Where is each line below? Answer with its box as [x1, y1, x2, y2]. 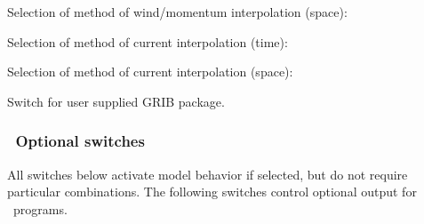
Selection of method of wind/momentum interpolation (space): [7, 3, 348, 20]
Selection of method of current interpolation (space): [7, 62, 293, 81]
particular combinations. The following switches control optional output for [7, 182, 417, 201]
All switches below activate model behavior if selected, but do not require [7, 164, 408, 183]
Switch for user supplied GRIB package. [7, 92, 225, 110]
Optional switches [15, 130, 145, 152]
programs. [12, 199, 68, 218]
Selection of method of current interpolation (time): [7, 32, 288, 51]
